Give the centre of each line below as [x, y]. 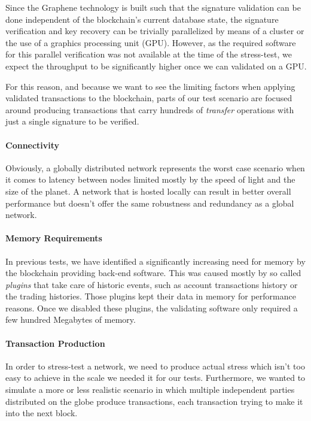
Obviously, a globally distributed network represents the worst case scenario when [155, 167]
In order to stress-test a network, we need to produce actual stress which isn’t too [155, 366]
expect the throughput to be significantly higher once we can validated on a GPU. [156, 66]
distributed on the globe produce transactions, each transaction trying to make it [154, 401]
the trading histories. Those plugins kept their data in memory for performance [151, 296]
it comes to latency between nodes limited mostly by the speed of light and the [150, 179]
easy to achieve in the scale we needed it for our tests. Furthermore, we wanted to [155, 378]
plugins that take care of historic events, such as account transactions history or [152, 284]
